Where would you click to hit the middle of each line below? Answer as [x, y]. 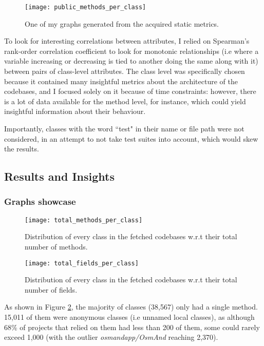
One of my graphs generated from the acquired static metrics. [122, 23]
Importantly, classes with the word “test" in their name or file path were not [124, 128]
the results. [22, 149]
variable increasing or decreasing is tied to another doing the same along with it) [131, 61]
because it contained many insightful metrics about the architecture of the [121, 81]
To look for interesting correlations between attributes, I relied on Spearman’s [127, 41]
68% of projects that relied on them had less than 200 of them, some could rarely [132, 327]
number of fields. [51, 289]
